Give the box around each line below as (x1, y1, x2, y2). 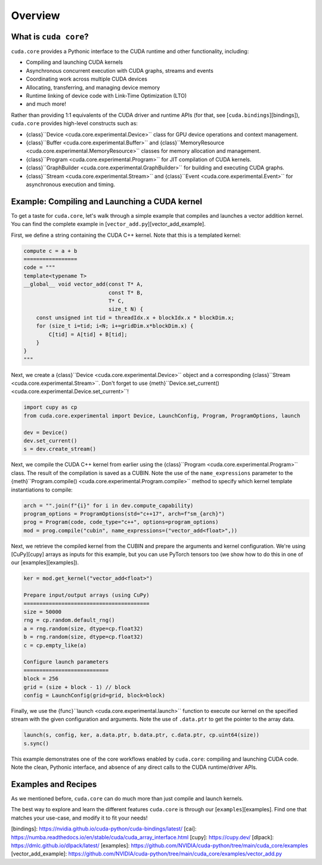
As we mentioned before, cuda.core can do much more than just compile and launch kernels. (11, 795, 244, 802)
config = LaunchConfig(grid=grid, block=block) (23, 692, 165, 699)
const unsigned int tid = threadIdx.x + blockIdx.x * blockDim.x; (36, 314, 235, 321)
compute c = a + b (23, 248, 78, 254)
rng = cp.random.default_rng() (23, 617, 116, 623)
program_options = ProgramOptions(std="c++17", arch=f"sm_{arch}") (23, 510, 225, 517)
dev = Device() (23, 429, 68, 435)
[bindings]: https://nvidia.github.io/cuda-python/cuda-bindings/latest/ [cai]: (11, 825, 197, 832)
